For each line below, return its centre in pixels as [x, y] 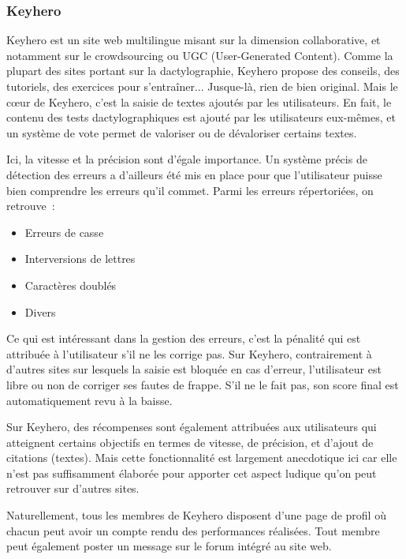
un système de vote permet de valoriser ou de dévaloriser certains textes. [182, 132]
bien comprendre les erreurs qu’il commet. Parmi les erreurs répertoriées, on [190, 190]
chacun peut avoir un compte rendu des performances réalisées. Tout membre [193, 530]
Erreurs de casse [64, 232]
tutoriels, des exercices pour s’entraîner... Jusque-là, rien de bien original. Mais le [202, 86]
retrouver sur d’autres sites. [73, 488]
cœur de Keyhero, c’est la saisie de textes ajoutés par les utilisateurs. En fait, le [199, 101]
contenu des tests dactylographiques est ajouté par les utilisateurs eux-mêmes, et [201, 117]
